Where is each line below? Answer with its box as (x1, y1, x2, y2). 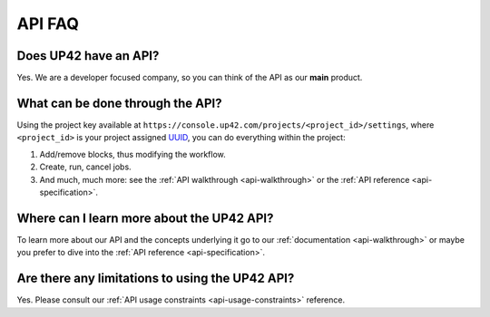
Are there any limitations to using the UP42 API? (16, 271, 295, 286)
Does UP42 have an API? (16, 48, 160, 63)
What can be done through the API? (16, 95, 222, 110)
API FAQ (16, 14, 79, 34)
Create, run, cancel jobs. (39, 161, 132, 172)
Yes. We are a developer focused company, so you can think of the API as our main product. (16, 72, 363, 83)
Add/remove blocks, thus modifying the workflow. (39, 149, 226, 159)
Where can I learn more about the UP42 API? (16, 210, 274, 226)
